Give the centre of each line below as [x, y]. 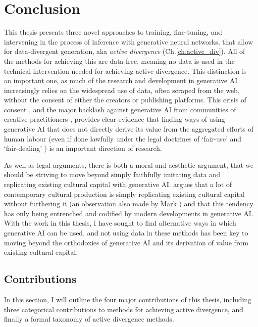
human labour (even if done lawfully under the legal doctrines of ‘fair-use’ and [123, 138]
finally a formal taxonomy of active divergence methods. [89, 319]
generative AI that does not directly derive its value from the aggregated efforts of [129, 129]
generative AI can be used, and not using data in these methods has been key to [126, 233]
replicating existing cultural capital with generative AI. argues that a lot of [118, 184]
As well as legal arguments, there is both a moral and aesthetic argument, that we [129, 164]
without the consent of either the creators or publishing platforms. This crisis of [125, 100]
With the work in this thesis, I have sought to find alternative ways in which [120, 223]
